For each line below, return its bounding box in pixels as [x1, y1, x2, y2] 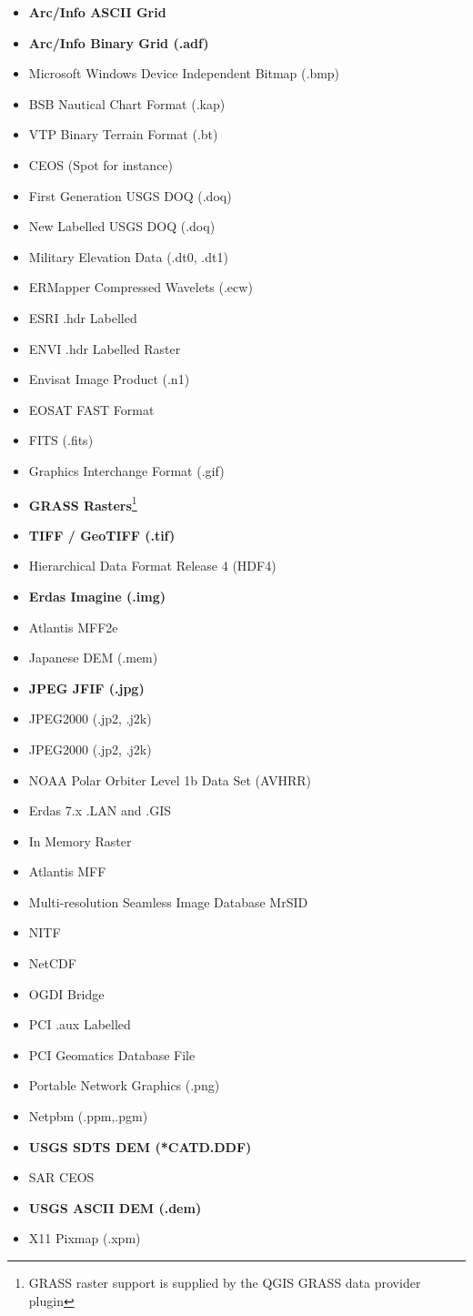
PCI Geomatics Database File [28, 1045, 196, 1064]
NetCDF [28, 954, 76, 973]
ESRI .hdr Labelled [28, 308, 137, 327]
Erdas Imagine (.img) [28, 586, 166, 605]
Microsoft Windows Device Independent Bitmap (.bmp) [28, 64, 340, 83]
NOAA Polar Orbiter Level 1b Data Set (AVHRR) [28, 770, 312, 789]
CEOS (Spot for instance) [28, 155, 174, 174]
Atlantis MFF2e [28, 617, 118, 636]
